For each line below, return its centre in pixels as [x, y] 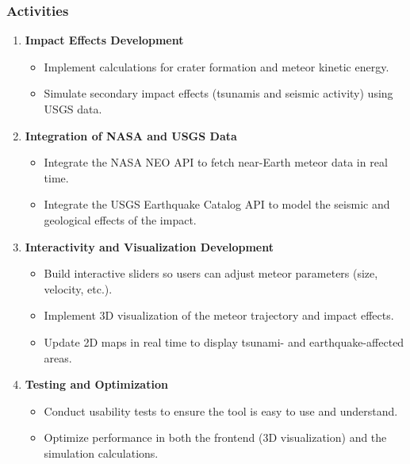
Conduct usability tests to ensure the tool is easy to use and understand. [221, 410]
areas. [58, 357]
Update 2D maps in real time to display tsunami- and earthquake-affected [224, 341]
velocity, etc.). [78, 288]
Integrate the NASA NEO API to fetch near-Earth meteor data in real [216, 162]
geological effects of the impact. [120, 219]
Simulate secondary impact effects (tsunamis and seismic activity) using [218, 93]
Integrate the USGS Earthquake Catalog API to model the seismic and [217, 204]
